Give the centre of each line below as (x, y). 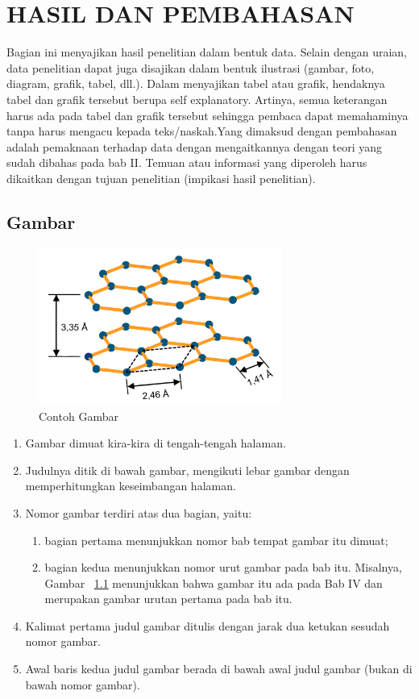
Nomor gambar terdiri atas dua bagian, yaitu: (139, 512)
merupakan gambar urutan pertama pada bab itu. (168, 599)
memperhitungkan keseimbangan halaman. (131, 486)
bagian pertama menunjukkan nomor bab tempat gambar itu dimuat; (216, 540)
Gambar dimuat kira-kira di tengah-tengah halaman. (156, 443)
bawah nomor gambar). (83, 684)
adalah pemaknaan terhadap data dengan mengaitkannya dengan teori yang (195, 146)
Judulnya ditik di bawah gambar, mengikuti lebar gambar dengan (187, 470)
